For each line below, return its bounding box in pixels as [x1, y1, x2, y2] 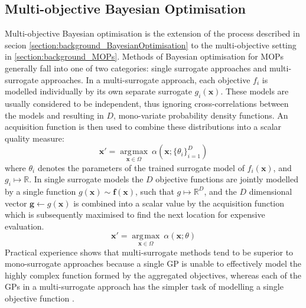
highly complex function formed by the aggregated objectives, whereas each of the [5, 268, 301, 281]
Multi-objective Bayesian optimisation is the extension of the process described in [5, 27, 300, 40]
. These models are [220, 85, 289, 97]
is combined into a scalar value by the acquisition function [73, 196, 285, 209]
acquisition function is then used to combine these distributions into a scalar [5, 120, 282, 133]
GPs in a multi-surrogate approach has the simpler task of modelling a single [5, 280, 284, 293]
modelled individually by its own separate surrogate [5, 85, 192, 97]
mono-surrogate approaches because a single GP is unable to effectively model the [5, 257, 302, 270]
